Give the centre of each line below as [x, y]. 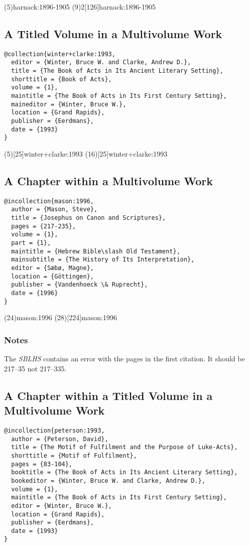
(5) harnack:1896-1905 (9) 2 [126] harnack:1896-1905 [80, 7]
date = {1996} [35, 293]
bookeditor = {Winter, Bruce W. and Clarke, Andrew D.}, [108, 481]
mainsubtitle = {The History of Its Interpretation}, [103, 260]
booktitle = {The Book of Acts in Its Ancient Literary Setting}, [125, 472]
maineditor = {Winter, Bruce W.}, [69, 104]
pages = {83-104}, [42, 464]
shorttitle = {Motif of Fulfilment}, [74, 455]
